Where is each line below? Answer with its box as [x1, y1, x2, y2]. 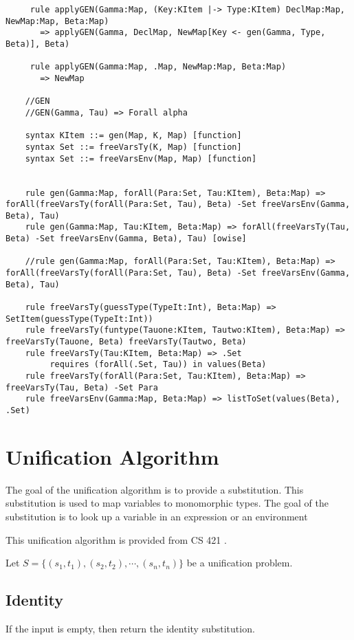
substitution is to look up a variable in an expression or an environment [5, 509, 308, 523]
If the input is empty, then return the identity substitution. [5, 621, 255, 635]
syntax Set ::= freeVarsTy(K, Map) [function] [25, 142, 242, 152]
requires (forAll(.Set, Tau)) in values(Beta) [49, 360, 267, 370]
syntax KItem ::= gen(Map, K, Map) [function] [25, 131, 242, 141]
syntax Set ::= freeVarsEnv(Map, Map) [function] [25, 153, 257, 164]
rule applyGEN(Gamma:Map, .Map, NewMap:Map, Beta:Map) [30, 62, 287, 72]
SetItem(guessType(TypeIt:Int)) [5, 313, 153, 324]
